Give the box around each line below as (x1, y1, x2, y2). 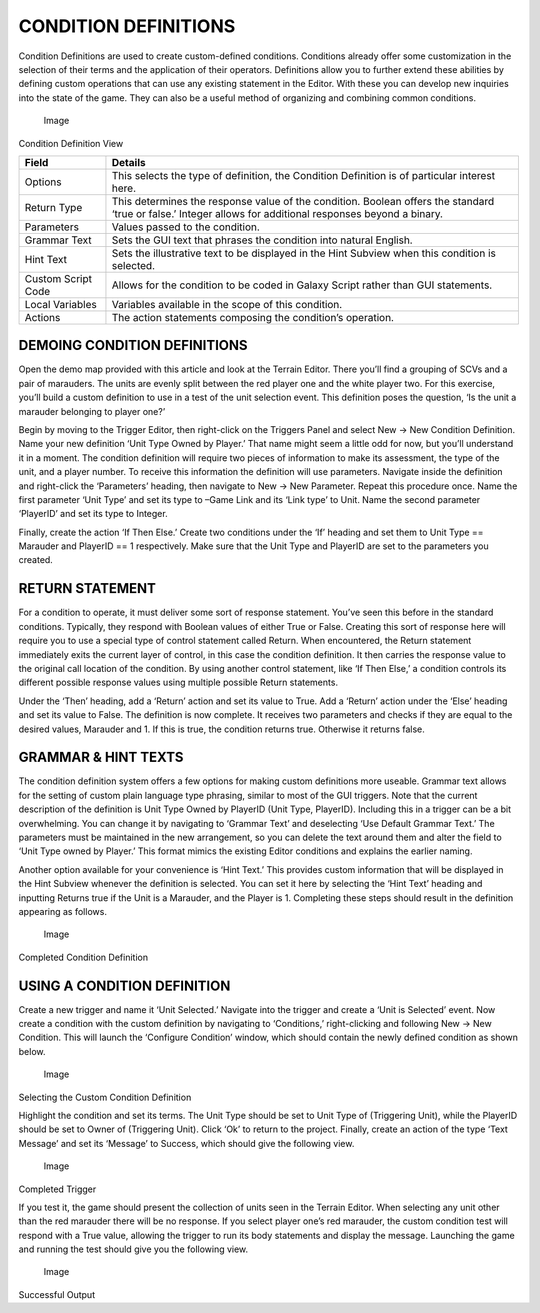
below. (18, 1045, 46, 1057)
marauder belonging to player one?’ (18, 405, 166, 417)
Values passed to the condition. (111, 220, 260, 234)
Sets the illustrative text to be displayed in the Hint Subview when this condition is (111, 246, 497, 260)
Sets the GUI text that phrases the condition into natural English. (111, 233, 414, 247)
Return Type (24, 200, 83, 214)
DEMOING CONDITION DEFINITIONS (18, 337, 249, 354)
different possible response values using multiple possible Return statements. (18, 676, 339, 689)
